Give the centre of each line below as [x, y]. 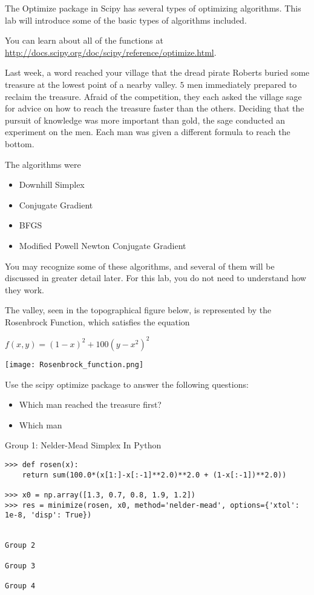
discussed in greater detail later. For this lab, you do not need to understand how [156, 278]
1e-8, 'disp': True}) [48, 515]
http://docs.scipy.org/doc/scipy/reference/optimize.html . [111, 52]
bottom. [20, 143]
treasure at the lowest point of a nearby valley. [91, 84]
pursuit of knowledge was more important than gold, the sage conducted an [145, 120]
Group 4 [20, 586]
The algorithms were [43, 164]
